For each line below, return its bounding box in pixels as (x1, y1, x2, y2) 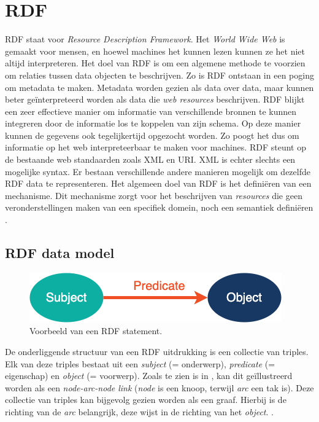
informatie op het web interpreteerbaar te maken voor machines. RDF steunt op (5, 141, 306, 154)
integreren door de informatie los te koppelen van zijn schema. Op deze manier (5, 117, 301, 130)
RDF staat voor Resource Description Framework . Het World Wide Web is (5, 33, 285, 45)
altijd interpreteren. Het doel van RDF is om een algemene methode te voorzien (5, 57, 306, 69)
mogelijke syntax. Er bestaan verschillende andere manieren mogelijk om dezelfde (5, 165, 310, 178)
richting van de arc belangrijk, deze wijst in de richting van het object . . (5, 405, 274, 418)
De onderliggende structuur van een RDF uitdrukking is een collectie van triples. (5, 345, 309, 358)
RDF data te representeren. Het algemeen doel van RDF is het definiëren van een (5, 177, 312, 190)
